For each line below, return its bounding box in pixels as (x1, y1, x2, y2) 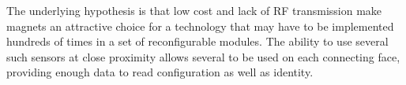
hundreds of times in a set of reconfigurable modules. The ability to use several (6, 33, 389, 50)
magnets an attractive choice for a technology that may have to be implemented (6, 17, 394, 34)
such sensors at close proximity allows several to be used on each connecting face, (6, 48, 400, 65)
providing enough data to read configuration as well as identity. (6, 64, 314, 80)
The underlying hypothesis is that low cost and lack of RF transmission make (6, 2, 382, 18)
